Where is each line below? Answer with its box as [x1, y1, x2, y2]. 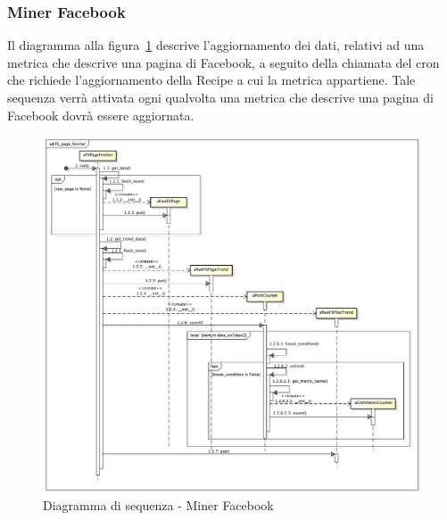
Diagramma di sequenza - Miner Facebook [43, 496, 274, 515]
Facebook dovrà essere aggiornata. [7, 105, 195, 124]
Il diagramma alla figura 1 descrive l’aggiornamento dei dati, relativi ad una [7, 36, 425, 54]
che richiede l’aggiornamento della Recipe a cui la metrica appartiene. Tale [7, 70, 416, 89]
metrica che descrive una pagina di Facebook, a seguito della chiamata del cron [7, 53, 440, 71]
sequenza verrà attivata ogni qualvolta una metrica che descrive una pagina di [7, 88, 434, 106]
